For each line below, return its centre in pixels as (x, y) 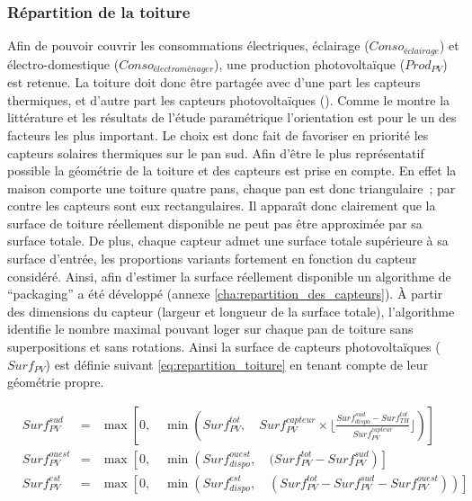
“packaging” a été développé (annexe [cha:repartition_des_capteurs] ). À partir (225, 294)
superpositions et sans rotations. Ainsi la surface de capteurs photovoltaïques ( (224, 347)
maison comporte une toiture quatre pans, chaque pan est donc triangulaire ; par (232, 188)
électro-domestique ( (63, 63)
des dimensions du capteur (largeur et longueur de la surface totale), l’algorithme (231, 311)
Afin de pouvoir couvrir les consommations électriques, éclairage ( (188, 45)
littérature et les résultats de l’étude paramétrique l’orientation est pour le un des (232, 117)
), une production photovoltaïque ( (310, 63)
